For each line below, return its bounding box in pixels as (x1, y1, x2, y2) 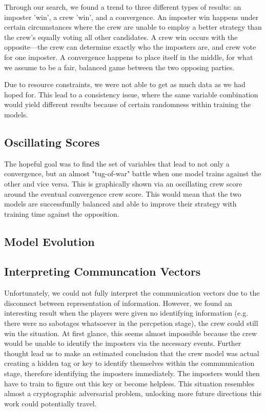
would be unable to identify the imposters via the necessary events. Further (4, 338, 241, 348)
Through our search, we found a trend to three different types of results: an (4, 2, 241, 12)
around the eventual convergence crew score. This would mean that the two (4, 188, 241, 199)
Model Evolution (4, 233, 95, 249)
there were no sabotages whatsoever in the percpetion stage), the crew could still (4, 318, 258, 328)
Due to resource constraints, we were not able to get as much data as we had (4, 79, 245, 90)
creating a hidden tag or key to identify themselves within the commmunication (4, 358, 255, 368)
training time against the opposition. (4, 208, 119, 219)
